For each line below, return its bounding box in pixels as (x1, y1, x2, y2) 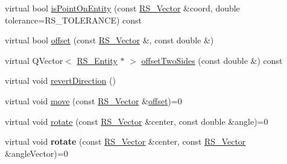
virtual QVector (5, 54, 63, 66)
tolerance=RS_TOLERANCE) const (5, 13, 142, 26)
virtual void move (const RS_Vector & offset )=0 (5, 94, 182, 107)
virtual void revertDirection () (5, 74, 116, 87)
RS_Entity (77, 54, 118, 66)
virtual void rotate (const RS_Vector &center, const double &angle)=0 (5, 115, 268, 127)
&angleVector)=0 (5, 147, 68, 159)
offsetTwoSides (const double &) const (141, 54, 283, 66)
